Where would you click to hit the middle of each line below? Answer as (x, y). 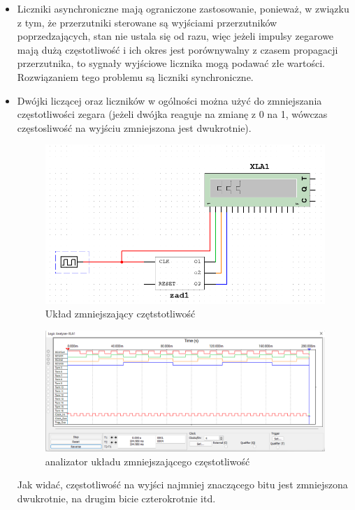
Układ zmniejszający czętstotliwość (120, 314)
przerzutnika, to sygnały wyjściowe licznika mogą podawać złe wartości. (171, 63)
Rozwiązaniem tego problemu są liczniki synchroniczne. (135, 76)
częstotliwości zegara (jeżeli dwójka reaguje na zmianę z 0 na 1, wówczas (172, 114)
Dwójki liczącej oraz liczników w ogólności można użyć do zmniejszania (169, 100)
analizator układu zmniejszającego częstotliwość (147, 461)
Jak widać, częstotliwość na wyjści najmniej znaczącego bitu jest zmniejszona (182, 485)
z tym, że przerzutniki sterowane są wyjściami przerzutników (147, 22)
